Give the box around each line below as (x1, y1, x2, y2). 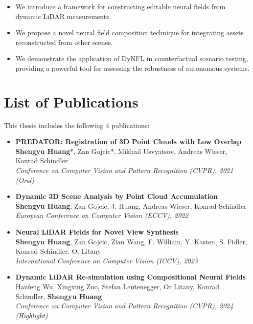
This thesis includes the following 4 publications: (4, 120, 150, 130)
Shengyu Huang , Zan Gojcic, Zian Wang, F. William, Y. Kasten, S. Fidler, (15, 236, 247, 246)
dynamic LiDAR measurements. (15, 11, 111, 21)
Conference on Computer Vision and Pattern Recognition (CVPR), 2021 (15, 165, 233, 175)
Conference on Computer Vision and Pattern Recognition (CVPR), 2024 (15, 301, 233, 311)
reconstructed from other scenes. (15, 37, 113, 47)
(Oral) (15, 174, 34, 185)
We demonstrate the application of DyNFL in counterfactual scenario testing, (15, 53, 248, 64)
